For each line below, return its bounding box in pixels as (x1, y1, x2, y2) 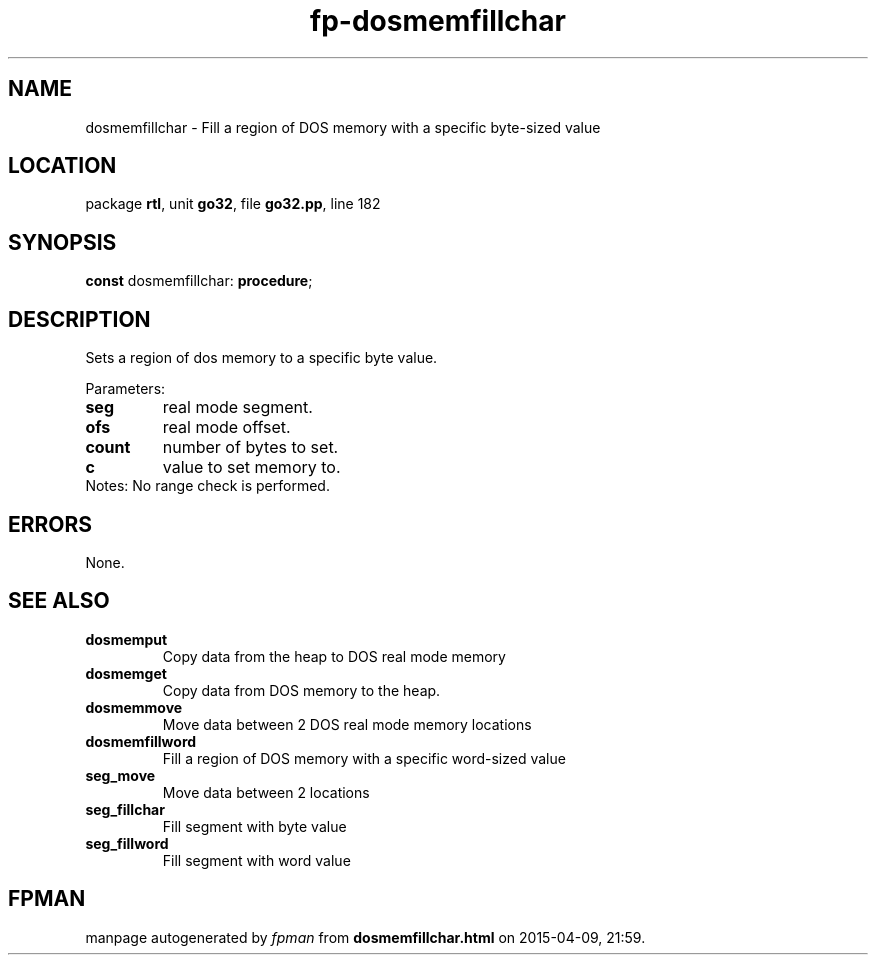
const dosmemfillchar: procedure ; (85, 272, 313, 290)
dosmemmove (85, 698, 183, 716)
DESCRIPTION (8, 306, 151, 332)
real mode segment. (162, 397, 313, 418)
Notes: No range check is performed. (85, 477, 330, 495)
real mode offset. (162, 417, 291, 438)
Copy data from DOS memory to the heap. (162, 681, 441, 699)
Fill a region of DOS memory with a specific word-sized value (162, 749, 566, 767)
